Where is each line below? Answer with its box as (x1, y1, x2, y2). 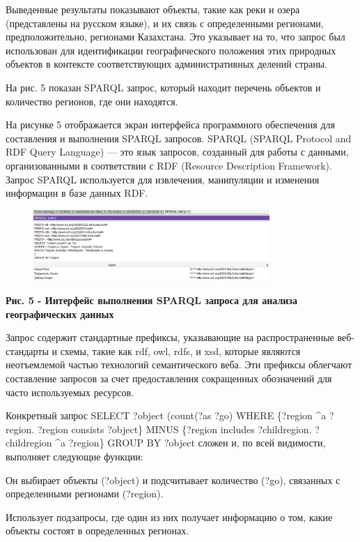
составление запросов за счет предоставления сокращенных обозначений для (6, 371, 332, 385)
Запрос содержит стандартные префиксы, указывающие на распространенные (6, 330, 334, 345)
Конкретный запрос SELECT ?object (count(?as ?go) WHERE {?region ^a (6, 408, 327, 423)
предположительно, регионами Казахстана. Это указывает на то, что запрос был (6, 29, 345, 44)
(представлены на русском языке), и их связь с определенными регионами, (6, 15, 324, 30)
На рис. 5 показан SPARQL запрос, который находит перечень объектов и (6, 80, 321, 94)
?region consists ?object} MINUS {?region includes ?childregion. (37, 421, 312, 436)
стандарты (6, 343, 49, 358)
